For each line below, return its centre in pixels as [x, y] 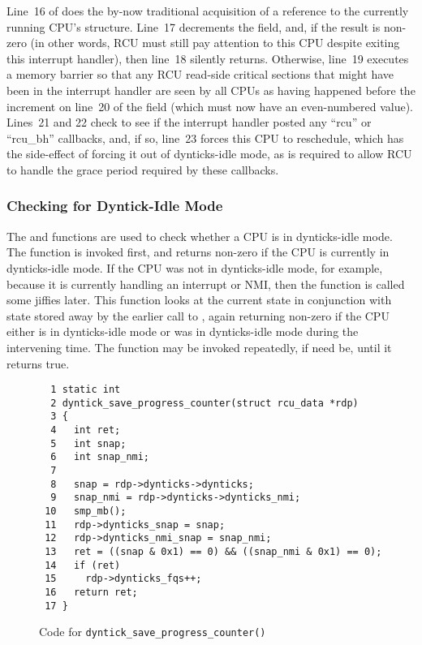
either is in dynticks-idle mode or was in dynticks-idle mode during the [183, 331]
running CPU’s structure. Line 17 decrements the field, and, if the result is [194, 26]
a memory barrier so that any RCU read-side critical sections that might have [200, 74]
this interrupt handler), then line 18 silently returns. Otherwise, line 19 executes [208, 58]
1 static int [86, 390]
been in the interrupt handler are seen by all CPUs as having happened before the [211, 90]
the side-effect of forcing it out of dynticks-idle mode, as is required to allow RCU [209, 154]
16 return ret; [91, 592]
